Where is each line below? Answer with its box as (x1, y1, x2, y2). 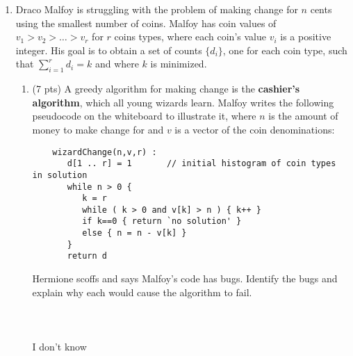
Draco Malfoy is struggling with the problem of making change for (15, 2, 298, 16)
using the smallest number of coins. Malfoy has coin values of (15, 15, 277, 30)
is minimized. (150, 56, 207, 71)
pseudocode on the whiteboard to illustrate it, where (32, 108, 256, 123)
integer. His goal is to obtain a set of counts (15, 42, 202, 57)
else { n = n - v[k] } (82, 228, 187, 238)
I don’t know (32, 339, 87, 354)
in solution (32, 170, 88, 180)
